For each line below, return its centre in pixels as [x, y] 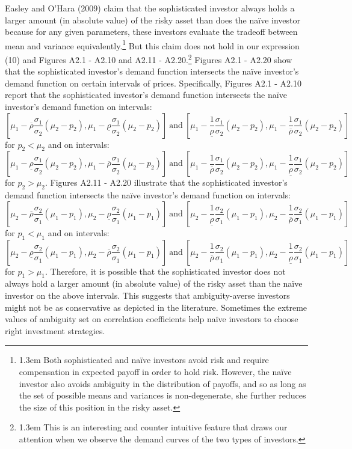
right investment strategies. [55, 330]
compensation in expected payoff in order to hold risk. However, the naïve [155, 371]
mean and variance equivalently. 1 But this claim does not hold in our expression [152, 44]
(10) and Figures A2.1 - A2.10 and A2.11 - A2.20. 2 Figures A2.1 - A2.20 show [149, 59]
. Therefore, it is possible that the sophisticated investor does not [165, 271]
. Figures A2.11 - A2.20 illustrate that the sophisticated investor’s [166, 182]
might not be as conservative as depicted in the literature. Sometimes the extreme [156, 307]
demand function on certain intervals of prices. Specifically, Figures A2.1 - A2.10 [153, 83]
